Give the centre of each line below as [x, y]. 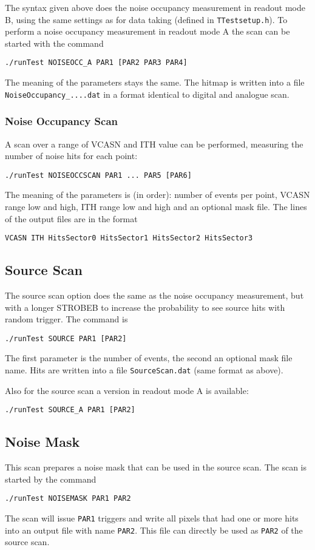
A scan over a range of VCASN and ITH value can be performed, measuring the [154, 144]
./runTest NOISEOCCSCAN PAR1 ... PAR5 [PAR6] [98, 175]
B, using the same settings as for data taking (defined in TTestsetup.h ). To [146, 19]
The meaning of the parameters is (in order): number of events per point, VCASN [157, 195]
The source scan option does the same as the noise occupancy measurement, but [154, 295]
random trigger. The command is [66, 319]
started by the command [51, 479]
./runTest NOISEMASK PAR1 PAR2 [68, 499]
